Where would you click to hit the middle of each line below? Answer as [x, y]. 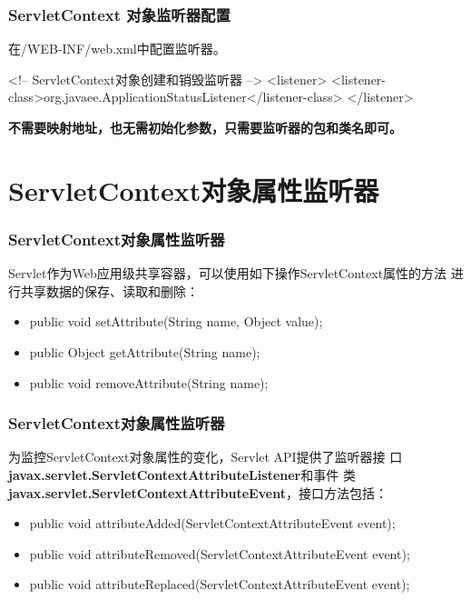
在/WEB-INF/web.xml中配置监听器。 [117, 49]
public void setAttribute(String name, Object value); [176, 321]
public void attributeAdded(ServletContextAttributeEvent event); [212, 523]
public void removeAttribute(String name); [149, 382]
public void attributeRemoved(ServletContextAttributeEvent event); [220, 553]
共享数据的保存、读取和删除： [109, 290]
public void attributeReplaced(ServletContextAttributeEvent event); [220, 584]
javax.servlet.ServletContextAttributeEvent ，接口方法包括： [198, 492]
